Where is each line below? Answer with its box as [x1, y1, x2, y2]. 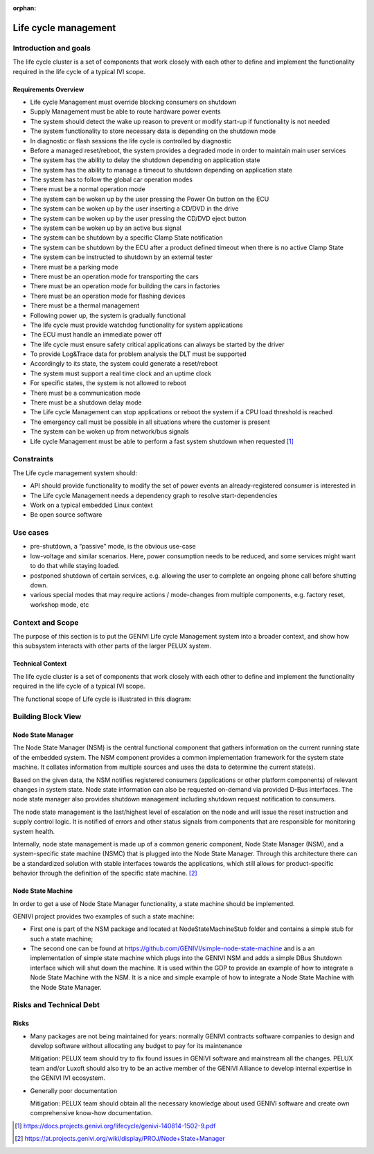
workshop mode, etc [30, 600, 89, 609]
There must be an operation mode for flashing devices [30, 292, 186, 300]
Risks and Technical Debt [12, 1000, 100, 1010]
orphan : [12, 4, 37, 12]
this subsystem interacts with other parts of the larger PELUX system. [12, 641, 211, 650]
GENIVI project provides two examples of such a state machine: [12, 912, 195, 921]
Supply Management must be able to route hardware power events [30, 107, 221, 116]
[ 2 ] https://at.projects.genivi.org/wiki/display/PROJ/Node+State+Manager [15, 1135, 225, 1143]
